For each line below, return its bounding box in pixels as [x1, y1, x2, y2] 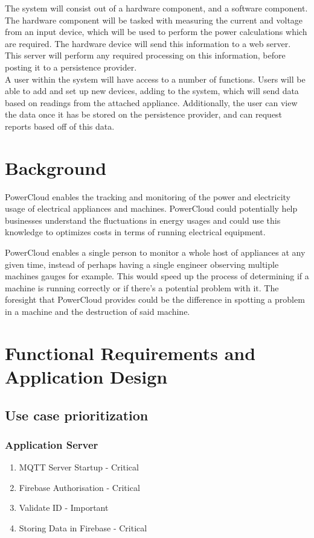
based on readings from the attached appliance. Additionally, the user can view [5, 96, 298, 109]
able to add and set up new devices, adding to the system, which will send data [5, 84, 299, 97]
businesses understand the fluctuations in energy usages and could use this [5, 214, 281, 226]
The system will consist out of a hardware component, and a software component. [5, 2, 308, 14]
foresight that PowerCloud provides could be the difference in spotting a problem [5, 293, 305, 306]
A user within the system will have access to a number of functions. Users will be [5, 72, 306, 85]
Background [5, 155, 107, 180]
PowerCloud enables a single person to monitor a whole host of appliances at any [5, 246, 306, 259]
